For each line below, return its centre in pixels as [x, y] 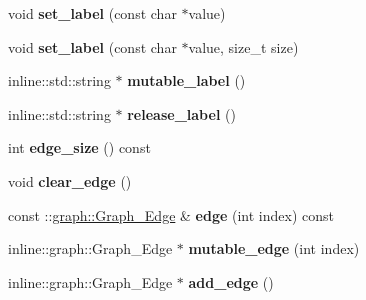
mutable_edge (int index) [274, 248]
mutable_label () [186, 80]
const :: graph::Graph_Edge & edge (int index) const [171, 214]
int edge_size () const [79, 147]
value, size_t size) [243, 46]
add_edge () [231, 281]
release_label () [181, 113]
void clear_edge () [70, 180]
